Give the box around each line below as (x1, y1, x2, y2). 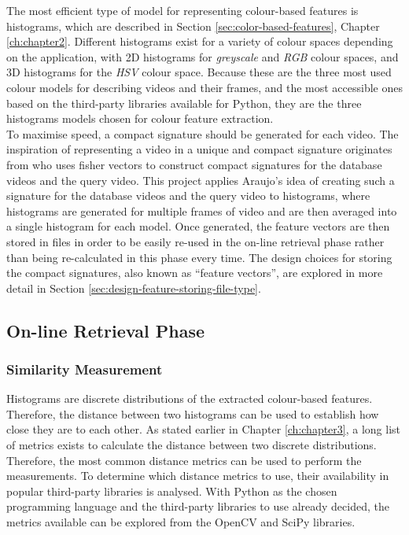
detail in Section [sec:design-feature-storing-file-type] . (6, 279, 261, 296)
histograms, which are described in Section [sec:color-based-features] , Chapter (6, 17, 380, 34)
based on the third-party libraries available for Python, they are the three (6, 94, 362, 111)
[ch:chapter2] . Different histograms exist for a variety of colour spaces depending (6, 33, 393, 50)
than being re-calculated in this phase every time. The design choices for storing (6, 249, 392, 265)
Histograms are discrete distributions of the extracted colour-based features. (6, 390, 373, 407)
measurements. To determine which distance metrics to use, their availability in (6, 467, 389, 484)
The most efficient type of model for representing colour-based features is (6, 2, 359, 18)
